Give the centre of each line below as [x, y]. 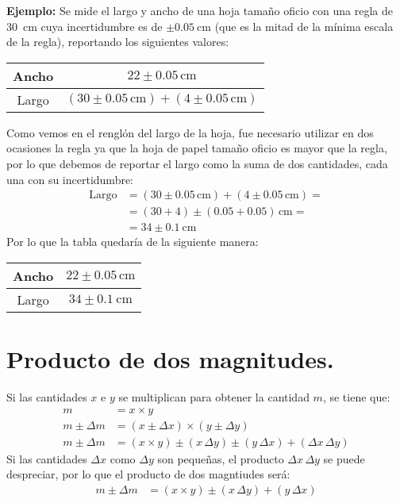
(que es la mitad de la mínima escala [304, 26]
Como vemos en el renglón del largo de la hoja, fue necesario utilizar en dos [190, 132]
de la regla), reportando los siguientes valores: [118, 42]
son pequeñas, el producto [221, 458]
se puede [344, 458]
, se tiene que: [356, 396]
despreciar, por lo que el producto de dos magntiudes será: [148, 474]
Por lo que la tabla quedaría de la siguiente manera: [133, 242]
